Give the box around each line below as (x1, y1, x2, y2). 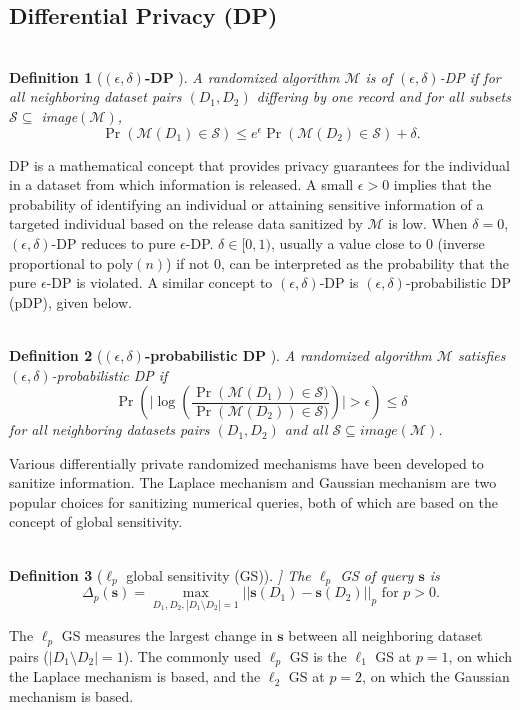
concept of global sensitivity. (9, 511, 183, 532)
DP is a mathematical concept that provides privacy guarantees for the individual (9, 154, 510, 175)
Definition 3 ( (9, 564, 103, 585)
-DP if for (439, 66, 501, 87)
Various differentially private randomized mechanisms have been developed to (9, 452, 484, 473)
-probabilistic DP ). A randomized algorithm (144, 344, 432, 365)
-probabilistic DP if (51, 364, 168, 385)
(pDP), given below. (9, 291, 132, 312)
